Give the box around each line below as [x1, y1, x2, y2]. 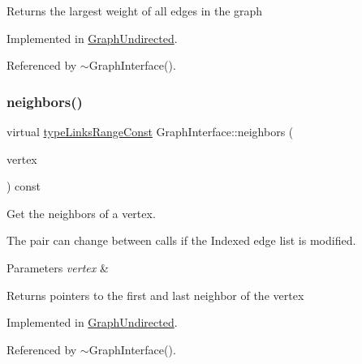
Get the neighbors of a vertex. [6, 204, 156, 221]
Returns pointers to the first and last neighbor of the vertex [6, 286, 304, 303]
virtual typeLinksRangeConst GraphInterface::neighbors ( [6, 123, 294, 139]
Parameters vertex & [6, 259, 109, 276]
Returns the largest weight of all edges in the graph [6, 2, 263, 19]
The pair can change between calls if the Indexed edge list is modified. [6, 232, 356, 249]
